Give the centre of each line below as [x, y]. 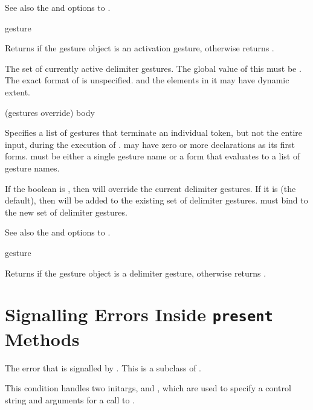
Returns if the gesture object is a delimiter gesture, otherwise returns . [136, 273]
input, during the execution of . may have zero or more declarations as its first [150, 144]
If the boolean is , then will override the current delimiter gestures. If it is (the [150, 188]
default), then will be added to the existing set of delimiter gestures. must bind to [156, 200]
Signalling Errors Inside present [139, 314]
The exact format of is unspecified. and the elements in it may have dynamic [147, 80]
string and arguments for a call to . [70, 399]
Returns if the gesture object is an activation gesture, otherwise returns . [140, 48]
